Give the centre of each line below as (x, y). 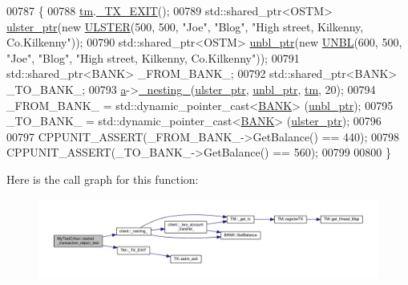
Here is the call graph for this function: (103, 179)
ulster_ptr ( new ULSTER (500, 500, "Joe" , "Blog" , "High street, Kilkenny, (185, 26)
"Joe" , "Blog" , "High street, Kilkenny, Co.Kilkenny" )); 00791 (153, 57)
